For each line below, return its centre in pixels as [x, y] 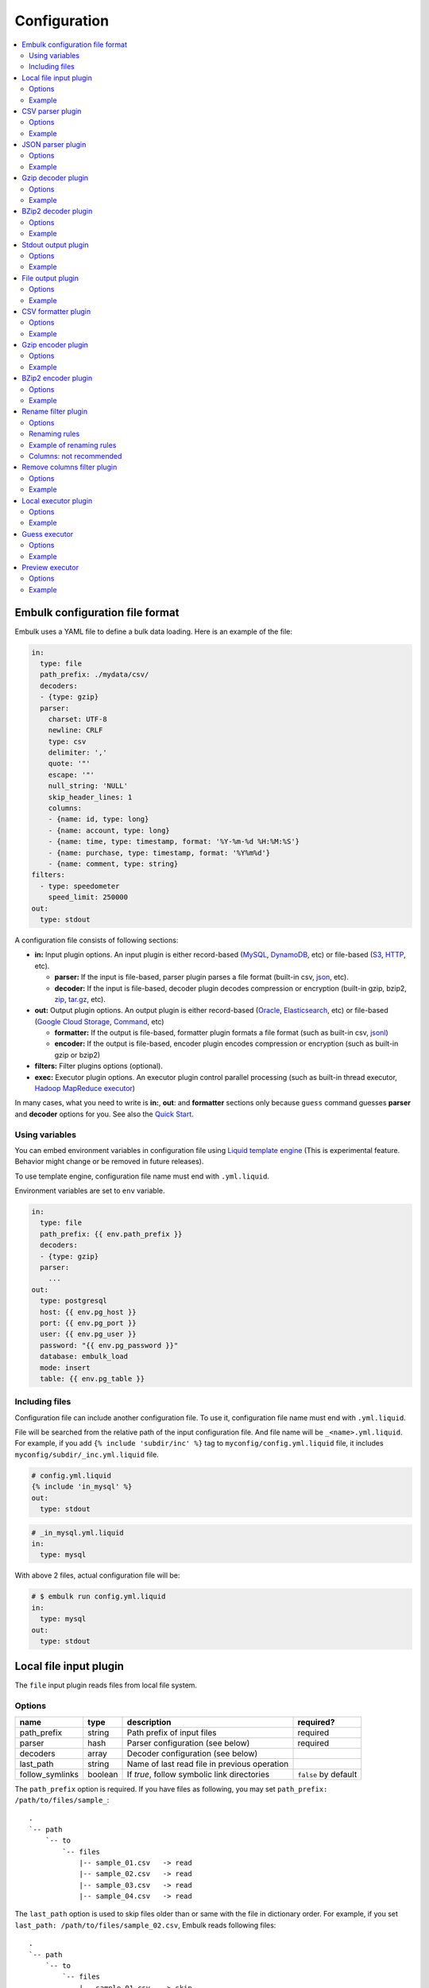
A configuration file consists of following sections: [97, 940]
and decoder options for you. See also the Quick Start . [104, 1114]
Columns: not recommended [75, 456]
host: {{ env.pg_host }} [88, 1312]
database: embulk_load [84, 1357]
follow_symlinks [49, 1774]
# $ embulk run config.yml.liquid [99, 1597]
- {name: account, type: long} [109, 830]
